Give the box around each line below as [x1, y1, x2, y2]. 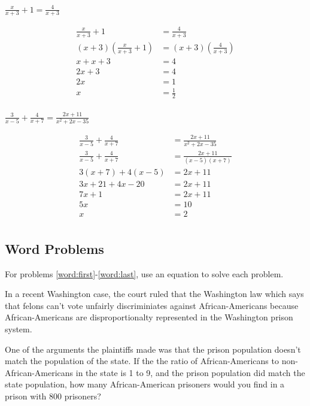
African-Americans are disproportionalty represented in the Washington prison [5, 311, 293, 323]
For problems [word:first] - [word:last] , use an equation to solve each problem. [5, 267, 284, 280]
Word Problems [5, 239, 104, 257]
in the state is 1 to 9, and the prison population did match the [75, 366, 305, 378]
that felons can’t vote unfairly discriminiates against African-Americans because [5, 299, 299, 311]
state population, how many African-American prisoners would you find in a [5, 378, 285, 390]
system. [5, 322, 32, 335]
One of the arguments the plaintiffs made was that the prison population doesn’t [5, 343, 301, 355]
